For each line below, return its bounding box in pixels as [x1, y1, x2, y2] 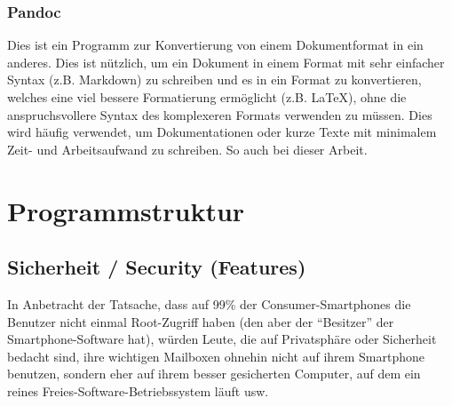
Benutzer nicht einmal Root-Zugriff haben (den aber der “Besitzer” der [7, 312, 394, 330]
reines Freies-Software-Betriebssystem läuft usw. [7, 381, 269, 400]
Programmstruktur [7, 192, 245, 228]
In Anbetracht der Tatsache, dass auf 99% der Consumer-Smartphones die [7, 294, 411, 313]
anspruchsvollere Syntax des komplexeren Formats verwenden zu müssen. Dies [7, 105, 432, 123]
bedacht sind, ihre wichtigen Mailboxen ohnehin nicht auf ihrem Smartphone [7, 346, 425, 365]
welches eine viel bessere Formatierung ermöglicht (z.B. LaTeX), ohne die [7, 88, 407, 106]
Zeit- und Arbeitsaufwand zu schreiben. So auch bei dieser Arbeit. [7, 139, 368, 158]
